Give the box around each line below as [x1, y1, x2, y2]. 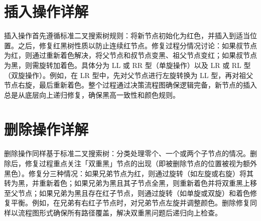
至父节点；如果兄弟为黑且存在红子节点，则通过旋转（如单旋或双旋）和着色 [4, 187, 250, 198]
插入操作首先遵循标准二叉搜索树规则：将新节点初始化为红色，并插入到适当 [4, 30, 250, 41]
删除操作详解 [4, 119, 89, 139]
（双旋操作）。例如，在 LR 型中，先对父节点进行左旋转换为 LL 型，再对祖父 [4, 69, 253, 80]
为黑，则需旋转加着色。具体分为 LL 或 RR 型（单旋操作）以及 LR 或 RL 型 [4, 59, 251, 70]
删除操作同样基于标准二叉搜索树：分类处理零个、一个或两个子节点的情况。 [4, 148, 250, 159]
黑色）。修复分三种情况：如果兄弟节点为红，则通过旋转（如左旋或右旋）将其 [4, 168, 253, 178]
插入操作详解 [4, 1, 89, 22]
